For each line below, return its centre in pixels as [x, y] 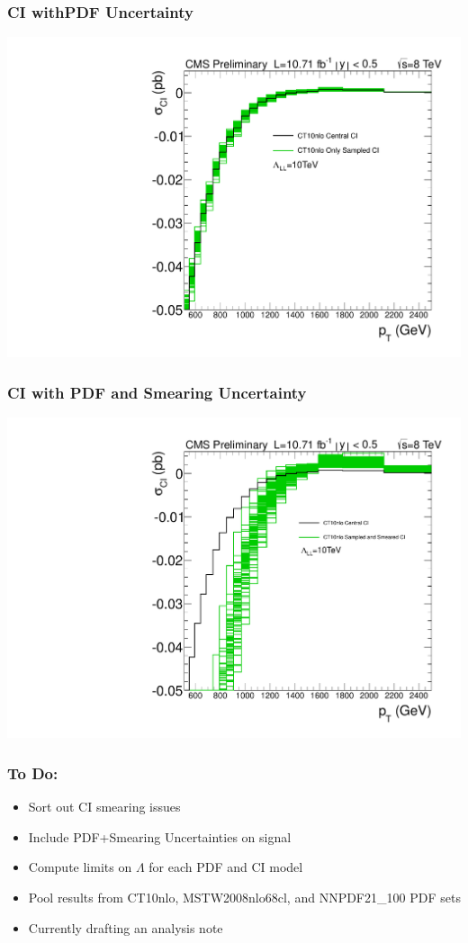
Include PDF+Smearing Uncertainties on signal [160, 836]
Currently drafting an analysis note [126, 927]
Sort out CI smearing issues [104, 807]
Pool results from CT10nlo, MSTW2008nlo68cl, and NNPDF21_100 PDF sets [244, 897]
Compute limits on [80, 867]
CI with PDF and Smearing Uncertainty [157, 392]
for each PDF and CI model [226, 867]
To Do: [33, 772]
